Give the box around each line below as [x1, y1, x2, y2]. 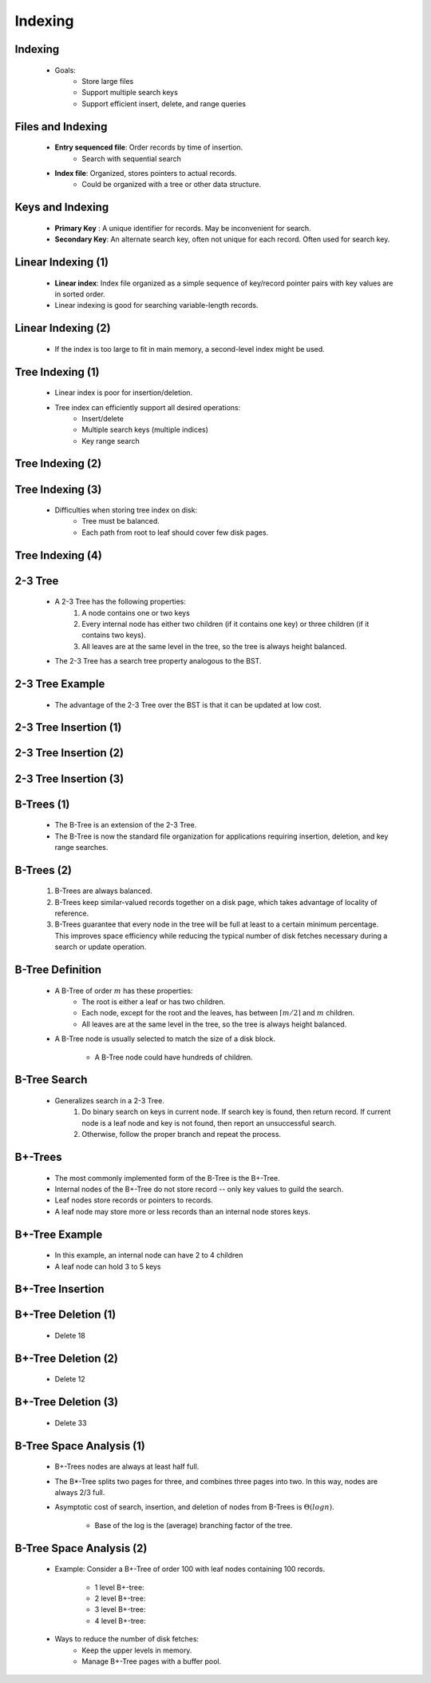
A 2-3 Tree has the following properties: [54, 596, 187, 607]
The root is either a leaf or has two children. [81, 997, 226, 1007]
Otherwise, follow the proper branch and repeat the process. [81, 1130, 282, 1139]
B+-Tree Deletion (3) [14, 1395, 119, 1409]
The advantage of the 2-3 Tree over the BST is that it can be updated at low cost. [54, 700, 322, 709]
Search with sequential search [81, 154, 181, 163]
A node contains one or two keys [81, 608, 191, 617]
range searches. [54, 842, 109, 851]
